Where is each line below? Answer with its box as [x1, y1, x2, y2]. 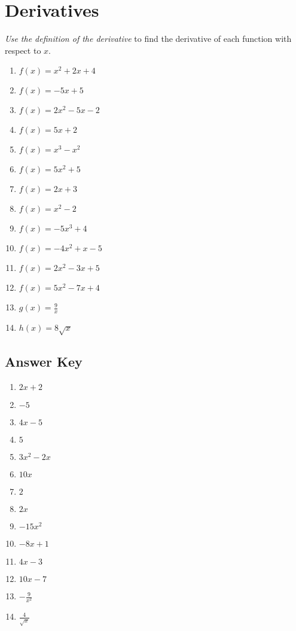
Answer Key [5, 352, 83, 371]
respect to [5, 44, 41, 56]
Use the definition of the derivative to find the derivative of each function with [5, 32, 292, 45]
